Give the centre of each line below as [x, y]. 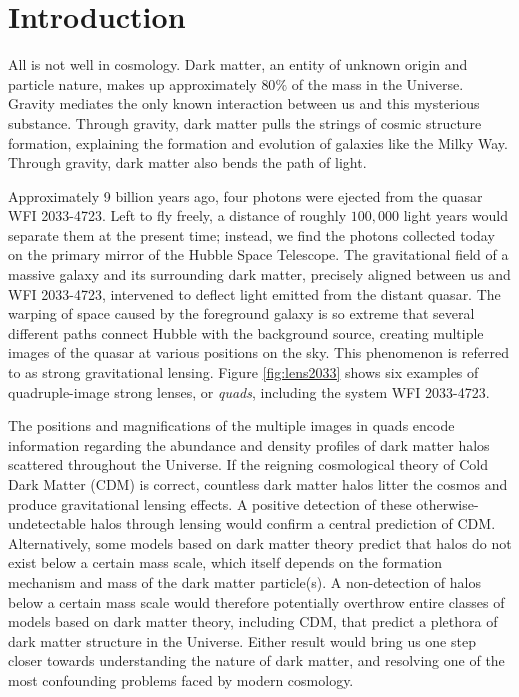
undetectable [47, 523]
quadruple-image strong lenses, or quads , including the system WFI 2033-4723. [249, 391]
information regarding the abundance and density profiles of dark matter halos [249, 444]
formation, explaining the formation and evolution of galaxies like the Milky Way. [258, 142]
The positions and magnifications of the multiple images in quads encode [231, 425]
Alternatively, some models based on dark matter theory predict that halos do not [260, 542]
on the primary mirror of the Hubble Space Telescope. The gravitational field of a [258, 254]
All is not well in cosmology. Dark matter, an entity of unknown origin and [238, 64]
